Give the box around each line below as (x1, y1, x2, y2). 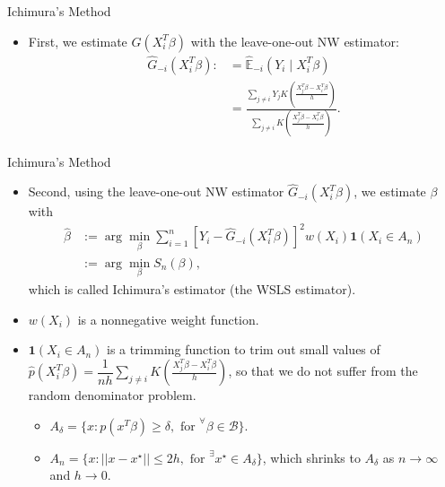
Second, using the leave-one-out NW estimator (28, 182, 284, 201)
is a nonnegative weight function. (77, 309, 259, 328)
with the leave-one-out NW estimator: (190, 31, 399, 50)
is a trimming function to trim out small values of (107, 340, 380, 359)
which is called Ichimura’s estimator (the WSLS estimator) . (28, 279, 356, 298)
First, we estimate (28, 31, 127, 50)
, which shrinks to (262, 448, 361, 466)
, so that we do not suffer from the (228, 361, 418, 380)
